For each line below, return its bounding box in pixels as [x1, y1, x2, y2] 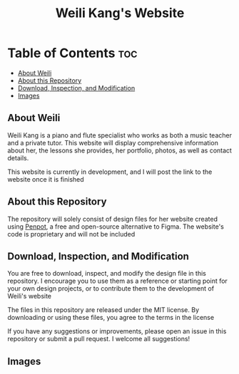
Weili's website [7, 292, 52, 301]
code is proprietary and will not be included [7, 229, 136, 238]
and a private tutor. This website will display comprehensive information [7, 138, 219, 147]
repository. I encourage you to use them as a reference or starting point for [7, 276, 228, 286]
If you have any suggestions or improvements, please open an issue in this [7, 327, 227, 336]
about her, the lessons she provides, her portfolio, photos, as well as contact [7, 146, 232, 155]
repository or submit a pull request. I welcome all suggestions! [7, 335, 190, 343]
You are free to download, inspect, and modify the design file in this [7, 269, 207, 278]
